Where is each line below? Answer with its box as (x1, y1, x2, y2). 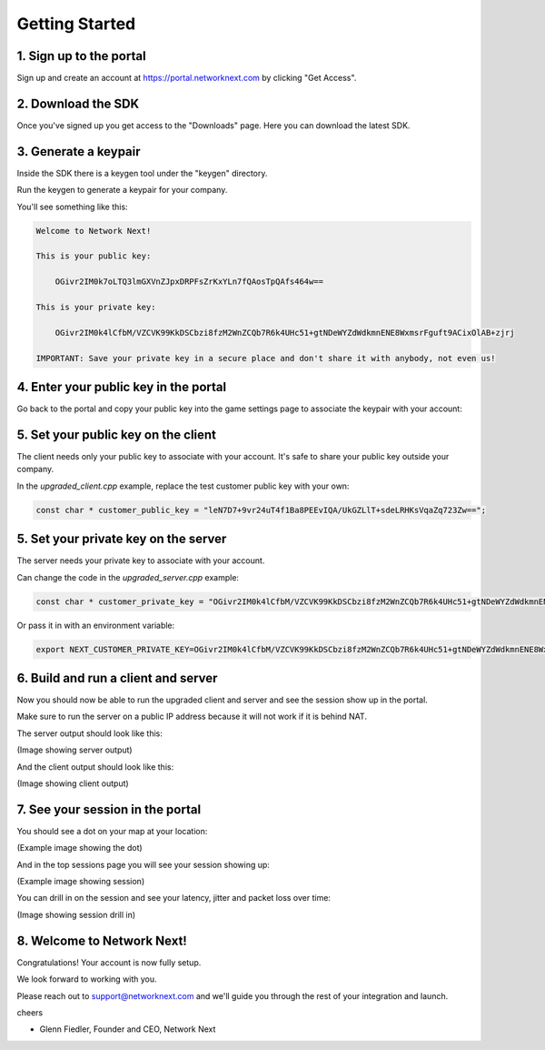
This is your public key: (35, 251, 152, 261)
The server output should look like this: (16, 728, 163, 739)
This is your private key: (35, 301, 156, 312)
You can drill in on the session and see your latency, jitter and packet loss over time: (16, 893, 332, 904)
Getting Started (16, 14, 136, 34)
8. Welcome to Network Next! (16, 933, 188, 948)
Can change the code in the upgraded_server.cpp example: (16, 571, 240, 582)
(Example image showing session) (16, 876, 145, 887)
